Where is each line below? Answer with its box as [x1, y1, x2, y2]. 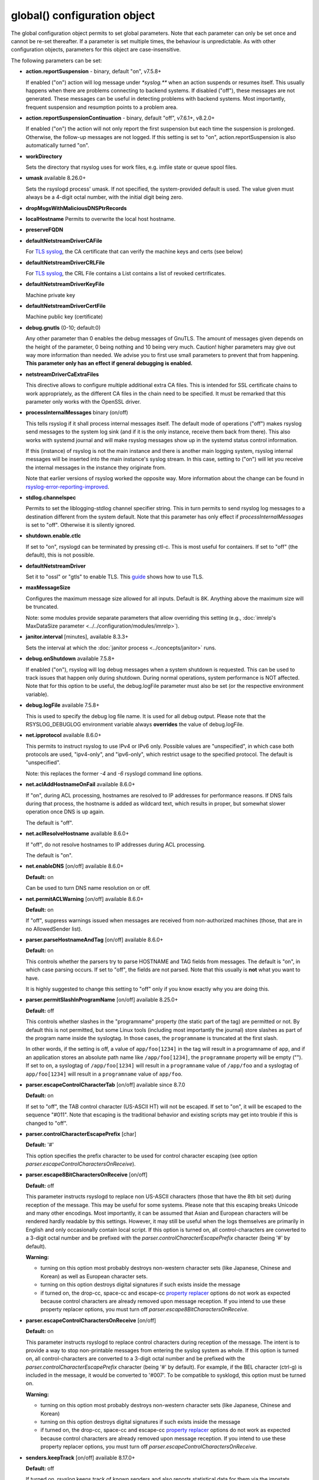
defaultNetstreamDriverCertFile [25, 303, 106, 310]
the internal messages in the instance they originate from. [25, 464, 167, 471]
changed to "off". [25, 1119, 68, 1127]
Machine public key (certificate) [25, 313, 103, 320]
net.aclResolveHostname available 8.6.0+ [25, 830, 129, 837]
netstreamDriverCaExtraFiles [25, 371, 99, 378]
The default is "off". [25, 819, 74, 826]
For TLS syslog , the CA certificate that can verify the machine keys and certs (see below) [25, 248, 243, 255]
